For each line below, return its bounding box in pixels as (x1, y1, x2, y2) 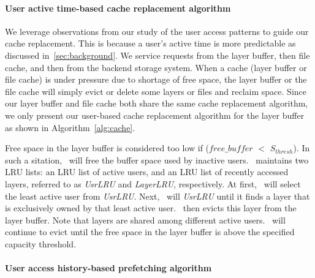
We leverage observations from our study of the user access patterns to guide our (5, 24, 309, 37)
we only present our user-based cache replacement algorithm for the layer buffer (5, 108, 305, 121)
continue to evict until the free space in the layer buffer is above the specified (5, 225, 295, 238)
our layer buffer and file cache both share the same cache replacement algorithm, (5, 97, 308, 110)
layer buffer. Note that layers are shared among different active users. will (5, 213, 286, 226)
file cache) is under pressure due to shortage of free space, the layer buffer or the (5, 73, 307, 86)
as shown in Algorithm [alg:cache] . (5, 121, 135, 133)
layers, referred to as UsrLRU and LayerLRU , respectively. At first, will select (5, 177, 301, 190)
